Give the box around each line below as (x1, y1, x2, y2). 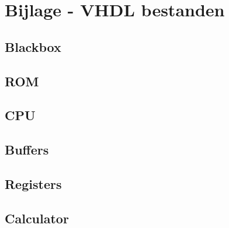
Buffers (5, 141, 49, 159)
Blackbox (5, 37, 61, 55)
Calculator (5, 209, 69, 227)
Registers (5, 174, 62, 192)
